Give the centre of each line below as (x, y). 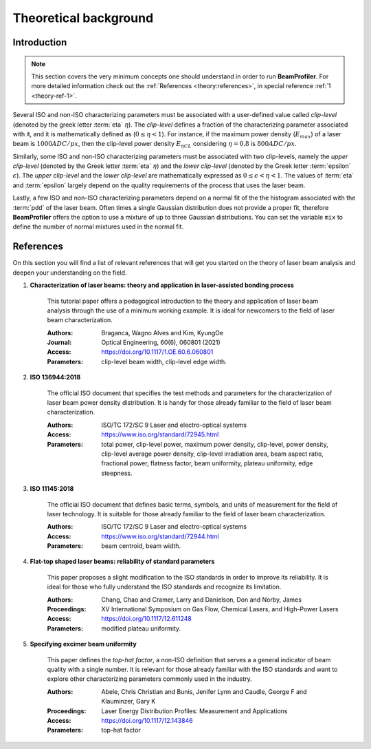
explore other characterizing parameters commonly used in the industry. (149, 679)
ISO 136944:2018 (55, 377)
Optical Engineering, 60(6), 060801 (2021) (161, 342)
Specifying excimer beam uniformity (83, 644)
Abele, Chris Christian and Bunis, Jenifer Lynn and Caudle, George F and (204, 691)
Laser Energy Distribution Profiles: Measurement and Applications (194, 711)
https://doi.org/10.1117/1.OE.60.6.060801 (157, 352)
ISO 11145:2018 (52, 489)
